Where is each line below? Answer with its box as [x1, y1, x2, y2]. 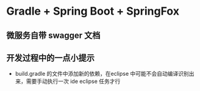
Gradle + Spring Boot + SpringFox [6, 4, 180, 18]
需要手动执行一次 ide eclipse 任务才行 [26, 78, 121, 85]
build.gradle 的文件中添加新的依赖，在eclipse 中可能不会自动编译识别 [15, 70, 189, 78]
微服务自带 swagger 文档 [6, 30, 101, 40]
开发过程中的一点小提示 [6, 53, 95, 63]
